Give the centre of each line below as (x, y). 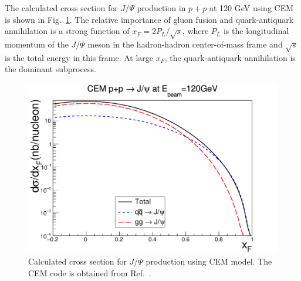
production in (161, 8)
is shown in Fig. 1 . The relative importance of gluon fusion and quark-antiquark (149, 19)
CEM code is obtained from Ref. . (90, 272)
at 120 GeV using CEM (251, 8)
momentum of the (37, 44)
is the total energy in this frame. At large (79, 57)
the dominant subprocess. (50, 69)
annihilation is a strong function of (67, 31)
